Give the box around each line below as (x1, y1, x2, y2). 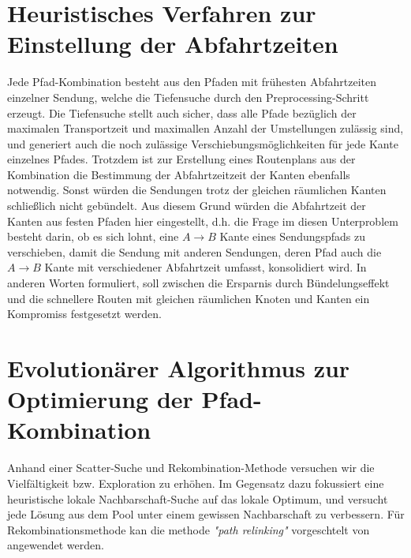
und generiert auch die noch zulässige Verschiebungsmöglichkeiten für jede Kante (7, 135, 398, 152)
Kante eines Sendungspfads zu (219, 228, 366, 245)
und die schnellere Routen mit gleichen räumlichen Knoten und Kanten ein (7, 290, 370, 306)
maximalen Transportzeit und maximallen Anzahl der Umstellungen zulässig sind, (7, 120, 404, 137)
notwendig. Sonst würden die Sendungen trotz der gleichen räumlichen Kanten (7, 182, 387, 198)
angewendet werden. (7, 537, 104, 553)
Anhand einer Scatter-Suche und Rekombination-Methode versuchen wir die (7, 459, 375, 476)
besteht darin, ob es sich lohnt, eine (7, 228, 179, 245)
